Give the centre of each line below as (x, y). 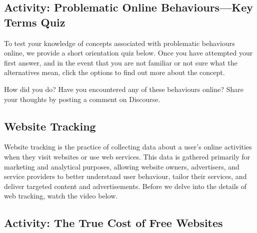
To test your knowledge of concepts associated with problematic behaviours (119, 43)
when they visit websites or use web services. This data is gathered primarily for (127, 156)
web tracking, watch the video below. (61, 196)
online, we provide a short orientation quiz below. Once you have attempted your (128, 53)
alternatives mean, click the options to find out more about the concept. (114, 72)
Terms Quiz (35, 22)
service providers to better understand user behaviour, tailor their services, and (125, 176)
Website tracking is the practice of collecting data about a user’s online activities (128, 147)
